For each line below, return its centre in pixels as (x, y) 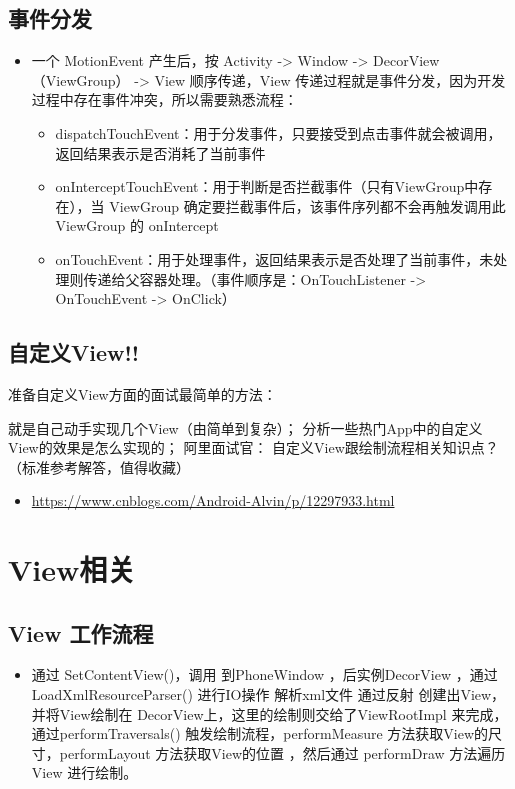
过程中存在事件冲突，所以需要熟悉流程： (164, 99)
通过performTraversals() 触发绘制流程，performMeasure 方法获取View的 (260, 733)
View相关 (72, 569)
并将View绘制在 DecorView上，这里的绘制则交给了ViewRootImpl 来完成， (269, 713)
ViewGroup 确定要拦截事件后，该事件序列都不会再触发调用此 (307, 205)
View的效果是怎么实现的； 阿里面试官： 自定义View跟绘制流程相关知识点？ (253, 447)
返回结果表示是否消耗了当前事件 (160, 152)
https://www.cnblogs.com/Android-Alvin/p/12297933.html (213, 500)
